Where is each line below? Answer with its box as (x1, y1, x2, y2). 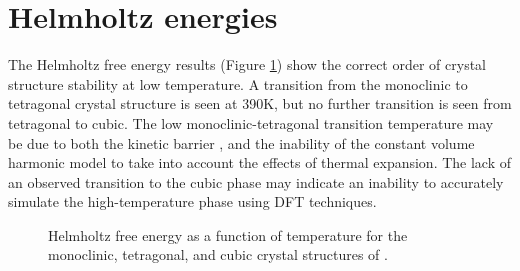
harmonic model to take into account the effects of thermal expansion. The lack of (8, 152, 512, 173)
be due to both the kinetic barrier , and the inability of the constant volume (8, 132, 475, 153)
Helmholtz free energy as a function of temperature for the (48, 224, 408, 245)
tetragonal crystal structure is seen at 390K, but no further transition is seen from (8, 93, 512, 114)
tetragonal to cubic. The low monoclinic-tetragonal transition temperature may (8, 112, 494, 133)
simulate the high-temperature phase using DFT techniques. (8, 191, 377, 212)
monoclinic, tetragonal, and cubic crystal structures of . (48, 244, 388, 265)
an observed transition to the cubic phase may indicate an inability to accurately (8, 171, 504, 192)
